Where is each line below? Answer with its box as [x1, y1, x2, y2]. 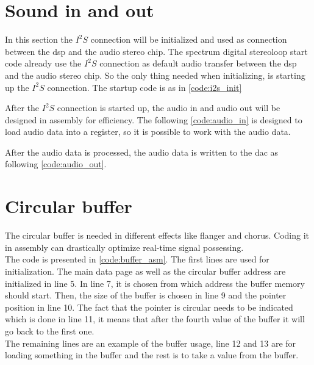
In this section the [5, 33, 73, 46]
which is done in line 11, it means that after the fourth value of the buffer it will [5, 313, 305, 325]
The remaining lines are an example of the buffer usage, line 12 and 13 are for [5, 336, 296, 349]
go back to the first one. [5, 324, 95, 337]
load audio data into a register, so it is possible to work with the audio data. [5, 125, 291, 138]
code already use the [5, 57, 82, 70]
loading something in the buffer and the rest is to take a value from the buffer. [5, 349, 299, 361]
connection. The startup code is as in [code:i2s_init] [47, 81, 242, 93]
